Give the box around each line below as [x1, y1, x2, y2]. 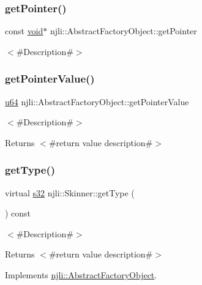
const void [5, 24, 43, 37]
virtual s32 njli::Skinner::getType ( [5, 186, 135, 199]
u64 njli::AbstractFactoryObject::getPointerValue [5, 95, 189, 108]
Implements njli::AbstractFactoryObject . [5, 268, 157, 281]
